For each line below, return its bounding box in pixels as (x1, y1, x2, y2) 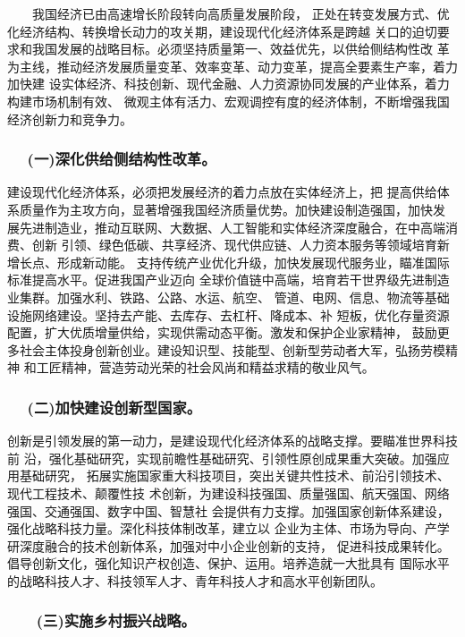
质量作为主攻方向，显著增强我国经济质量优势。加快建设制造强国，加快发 (19, 200, 445, 218)
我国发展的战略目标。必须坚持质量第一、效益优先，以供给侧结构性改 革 (31, 39, 450, 58)
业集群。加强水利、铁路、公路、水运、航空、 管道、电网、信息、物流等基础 (7, 287, 450, 306)
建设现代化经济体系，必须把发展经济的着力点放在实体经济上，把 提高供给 (7, 183, 437, 201)
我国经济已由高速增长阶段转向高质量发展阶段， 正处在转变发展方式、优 (31, 4, 450, 22)
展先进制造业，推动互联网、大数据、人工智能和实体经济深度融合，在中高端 (7, 217, 445, 236)
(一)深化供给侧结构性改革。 (27, 148, 216, 170)
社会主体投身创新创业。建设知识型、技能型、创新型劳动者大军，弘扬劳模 (19, 340, 445, 359)
